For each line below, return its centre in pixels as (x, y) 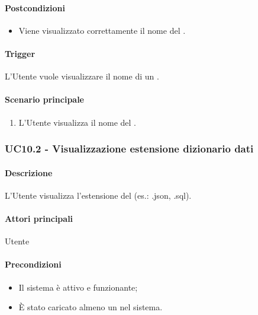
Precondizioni (33, 264)
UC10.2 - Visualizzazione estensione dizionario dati (129, 149)
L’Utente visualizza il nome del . (77, 122)
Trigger (20, 53)
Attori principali (39, 218)
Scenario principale (44, 99)
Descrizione (29, 172)
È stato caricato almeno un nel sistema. (91, 307)
